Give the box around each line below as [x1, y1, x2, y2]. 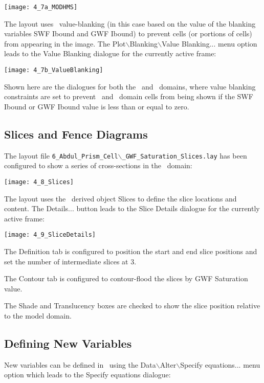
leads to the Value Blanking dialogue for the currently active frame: [4, 48, 216, 59]
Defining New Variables [4, 335, 132, 351]
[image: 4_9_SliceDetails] [4, 231, 96, 239]
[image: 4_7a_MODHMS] [4, 4, 78, 11]
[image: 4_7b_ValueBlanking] [4, 66, 103, 74]
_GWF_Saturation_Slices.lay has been [122, 150, 247, 161]
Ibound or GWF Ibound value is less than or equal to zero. [4, 101, 189, 111]
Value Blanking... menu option [162, 38, 257, 49]
